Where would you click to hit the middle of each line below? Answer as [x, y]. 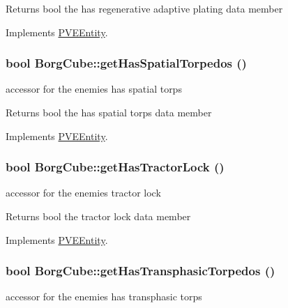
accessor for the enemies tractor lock [83, 193]
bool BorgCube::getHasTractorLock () [115, 167]
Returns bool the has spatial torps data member [109, 112]
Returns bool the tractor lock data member [98, 216]
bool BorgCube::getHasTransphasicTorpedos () [141, 271]
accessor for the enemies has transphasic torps [104, 297]
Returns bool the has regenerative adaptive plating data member [144, 8]
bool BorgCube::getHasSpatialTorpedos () [126, 63]
